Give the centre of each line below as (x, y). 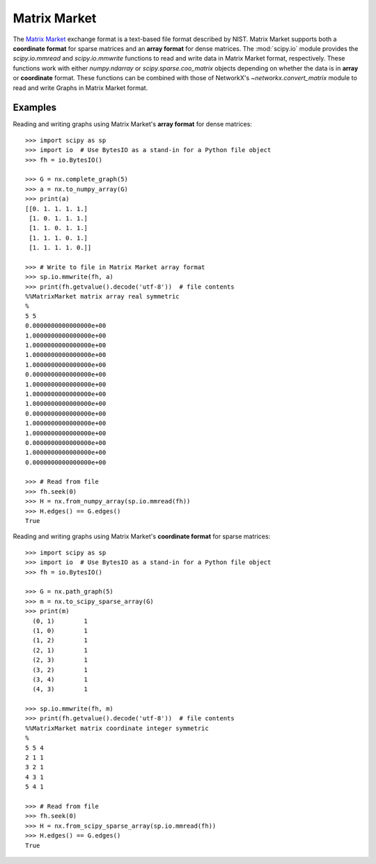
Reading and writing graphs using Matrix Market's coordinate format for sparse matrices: (142, 536)
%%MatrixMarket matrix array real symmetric (103, 297)
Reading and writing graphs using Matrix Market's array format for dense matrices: (132, 124)
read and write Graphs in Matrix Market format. (80, 88)
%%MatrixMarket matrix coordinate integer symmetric (117, 728)
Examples (35, 108)
